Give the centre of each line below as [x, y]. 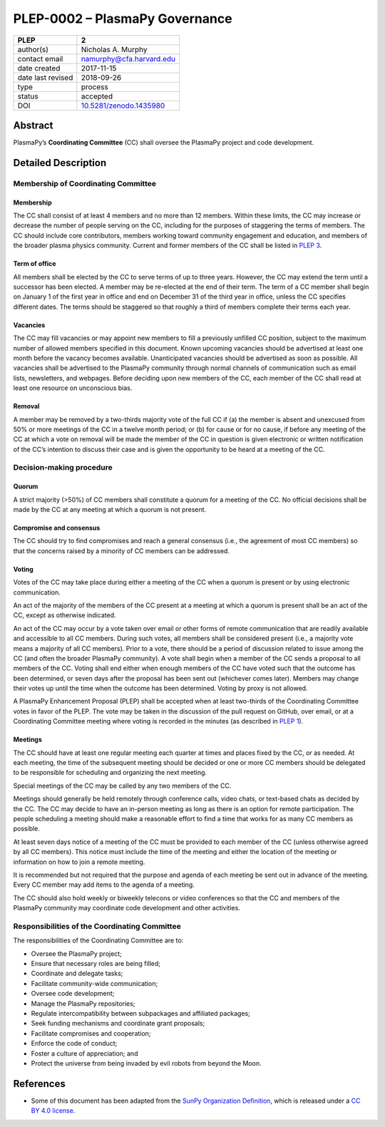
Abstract [33, 125]
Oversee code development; [73, 994]
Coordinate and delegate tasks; [77, 974]
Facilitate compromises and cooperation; [91, 1033]
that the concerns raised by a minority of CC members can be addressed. [121, 551]
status [28, 96]
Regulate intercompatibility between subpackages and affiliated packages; [141, 1013]
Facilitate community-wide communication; [94, 983]
